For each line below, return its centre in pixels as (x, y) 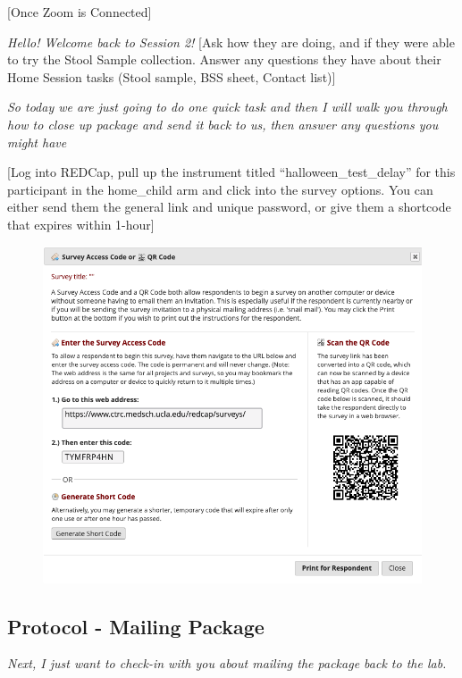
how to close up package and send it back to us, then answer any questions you (223, 124)
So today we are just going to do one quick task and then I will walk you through (227, 107)
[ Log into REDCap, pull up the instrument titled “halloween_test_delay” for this (231, 172)
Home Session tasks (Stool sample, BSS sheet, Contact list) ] (172, 76)
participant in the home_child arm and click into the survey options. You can (220, 189)
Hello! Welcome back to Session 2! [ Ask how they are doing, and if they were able (231, 42)
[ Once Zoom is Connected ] (80, 12)
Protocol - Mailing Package (136, 626)
